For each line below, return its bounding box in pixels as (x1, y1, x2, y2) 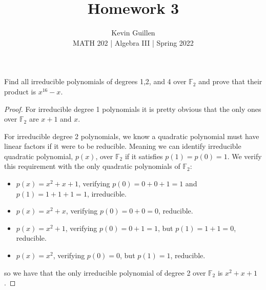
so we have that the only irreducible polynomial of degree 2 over (4, 267, 206, 278)
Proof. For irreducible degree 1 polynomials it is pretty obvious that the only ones (4, 103, 261, 114)
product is (4, 86, 36, 96)
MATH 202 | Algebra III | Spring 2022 (73, 37, 194, 48)
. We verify (227, 150, 262, 161)
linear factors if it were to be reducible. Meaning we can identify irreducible (4, 141, 241, 151)
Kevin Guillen (111, 27, 155, 38)
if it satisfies (125, 150, 163, 161)
